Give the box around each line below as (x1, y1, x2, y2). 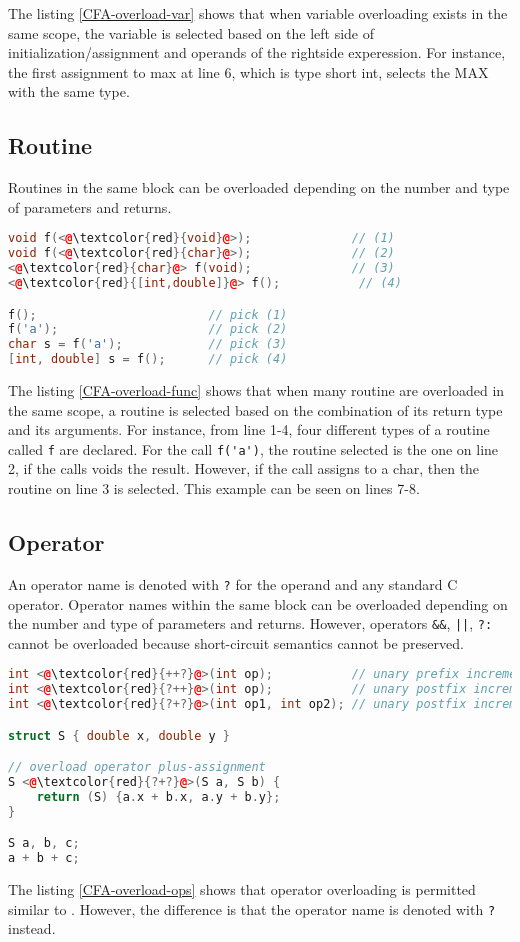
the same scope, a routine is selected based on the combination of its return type (8, 399, 503, 420)
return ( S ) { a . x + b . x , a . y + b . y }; (36, 789, 281, 804)
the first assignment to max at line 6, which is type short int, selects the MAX (8, 61, 489, 82)
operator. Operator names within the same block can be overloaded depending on (8, 593, 508, 614)
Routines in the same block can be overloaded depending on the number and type (8, 177, 510, 198)
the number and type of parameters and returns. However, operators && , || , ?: (8, 613, 493, 634)
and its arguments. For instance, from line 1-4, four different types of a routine (8, 419, 490, 440)
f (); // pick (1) (8, 307, 288, 322)
